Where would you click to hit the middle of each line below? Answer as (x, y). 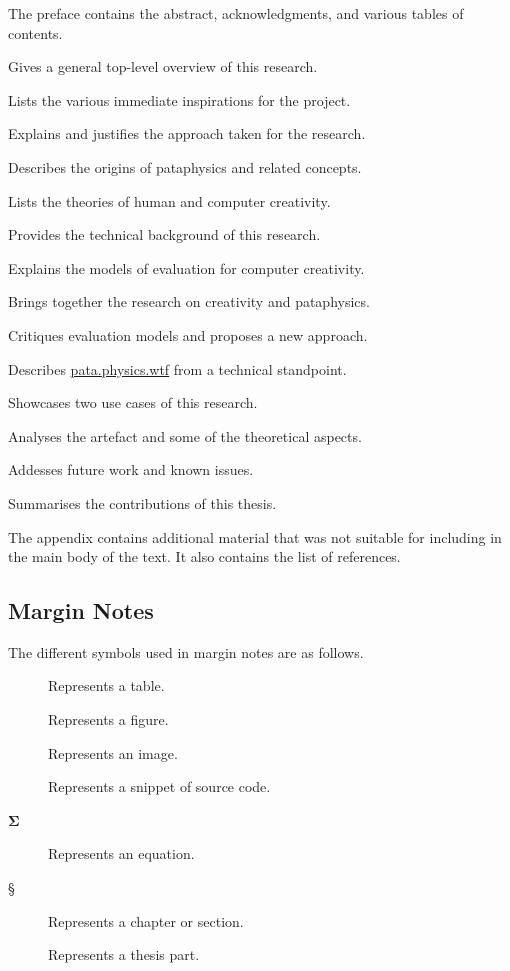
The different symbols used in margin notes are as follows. (186, 651)
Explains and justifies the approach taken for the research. (187, 133)
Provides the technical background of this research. (164, 234)
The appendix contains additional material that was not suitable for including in (255, 536)
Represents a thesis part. (124, 954)
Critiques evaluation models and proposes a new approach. (188, 334)
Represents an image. (113, 752)
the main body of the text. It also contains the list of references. (204, 556)
